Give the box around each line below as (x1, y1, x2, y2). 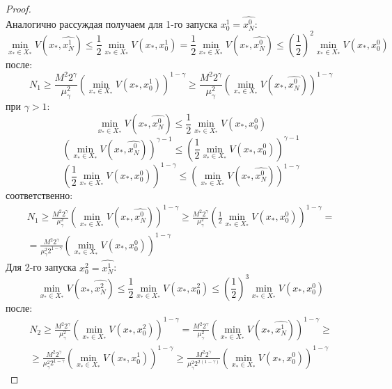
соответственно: (6, 188, 73, 202)
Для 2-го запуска (6, 260, 77, 274)
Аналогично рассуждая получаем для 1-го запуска (6, 16, 218, 31)
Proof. (6, 1, 31, 15)
